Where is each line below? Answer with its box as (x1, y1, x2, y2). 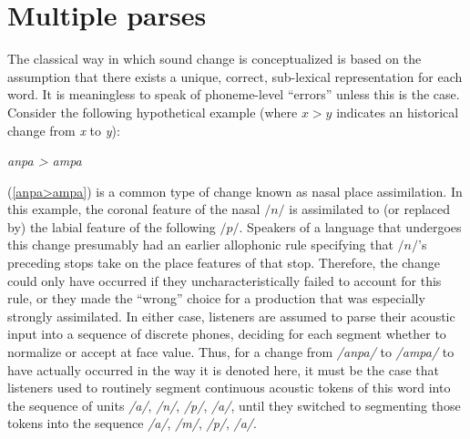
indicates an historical (336, 102, 459, 121)
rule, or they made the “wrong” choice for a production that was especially (7, 289, 425, 308)
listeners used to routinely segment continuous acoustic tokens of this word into (7, 378, 451, 397)
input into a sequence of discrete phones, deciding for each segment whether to (7, 324, 446, 343)
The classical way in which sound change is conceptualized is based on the (7, 49, 422, 68)
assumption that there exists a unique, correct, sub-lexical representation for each (7, 66, 463, 86)
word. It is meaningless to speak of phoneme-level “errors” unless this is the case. (7, 85, 460, 104)
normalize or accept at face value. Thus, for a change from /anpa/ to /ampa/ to (7, 342, 455, 362)
